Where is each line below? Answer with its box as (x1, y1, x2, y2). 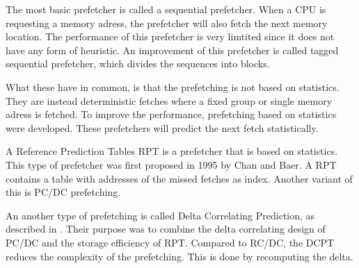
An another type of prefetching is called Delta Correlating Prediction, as (6, 208, 315, 222)
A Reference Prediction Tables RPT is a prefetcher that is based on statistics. (6, 144, 338, 158)
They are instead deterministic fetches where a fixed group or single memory (6, 93, 333, 108)
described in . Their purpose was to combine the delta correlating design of (6, 221, 326, 236)
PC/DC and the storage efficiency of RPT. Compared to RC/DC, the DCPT (6, 235, 335, 249)
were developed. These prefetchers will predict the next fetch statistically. (6, 120, 319, 135)
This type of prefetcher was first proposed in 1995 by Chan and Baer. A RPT (6, 157, 337, 171)
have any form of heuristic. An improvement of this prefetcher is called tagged (6, 42, 339, 57)
